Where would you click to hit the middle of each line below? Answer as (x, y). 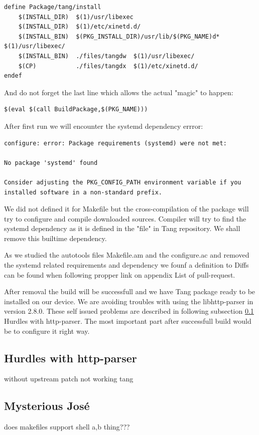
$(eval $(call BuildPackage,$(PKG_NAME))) (76, 110)
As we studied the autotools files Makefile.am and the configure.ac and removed (127, 255)
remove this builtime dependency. (55, 238)
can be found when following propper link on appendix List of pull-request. (120, 274)
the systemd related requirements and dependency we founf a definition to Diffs (126, 265)
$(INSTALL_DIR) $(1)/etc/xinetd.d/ (80, 27)
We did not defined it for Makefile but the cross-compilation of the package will (126, 209)
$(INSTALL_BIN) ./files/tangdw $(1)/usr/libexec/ (106, 56)
